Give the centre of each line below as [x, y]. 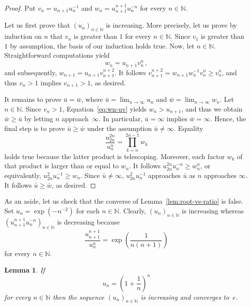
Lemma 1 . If [25, 269]
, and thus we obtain [212, 109]
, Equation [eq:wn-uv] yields [104, 109]
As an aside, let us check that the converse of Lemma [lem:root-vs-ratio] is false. [124, 201]
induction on [23, 36]
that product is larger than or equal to [62, 166]
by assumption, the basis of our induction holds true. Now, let [102, 45]
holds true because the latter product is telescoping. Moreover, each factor [115, 156]
